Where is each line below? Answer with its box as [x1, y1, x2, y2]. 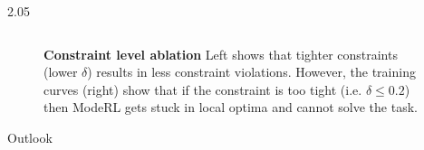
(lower [43, 62, 78, 81]
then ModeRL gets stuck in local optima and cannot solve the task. [43, 98, 418, 117]
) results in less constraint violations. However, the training [87, 62, 416, 81]
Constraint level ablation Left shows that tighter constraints [43, 44, 398, 63]
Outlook [7, 127, 53, 146]
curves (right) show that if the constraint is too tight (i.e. [43, 80, 362, 98]
